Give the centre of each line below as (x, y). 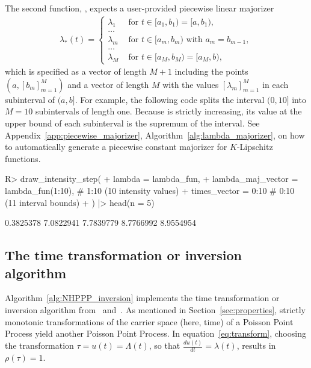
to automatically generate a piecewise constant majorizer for (116, 147)
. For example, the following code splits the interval (170, 99)
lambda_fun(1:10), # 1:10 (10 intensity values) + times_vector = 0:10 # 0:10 (150, 191)
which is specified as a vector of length (76, 71)
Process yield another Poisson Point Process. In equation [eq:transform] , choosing (155, 333)
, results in (256, 345)
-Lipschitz (255, 147)
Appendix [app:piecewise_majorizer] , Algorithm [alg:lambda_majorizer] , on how (155, 135)
